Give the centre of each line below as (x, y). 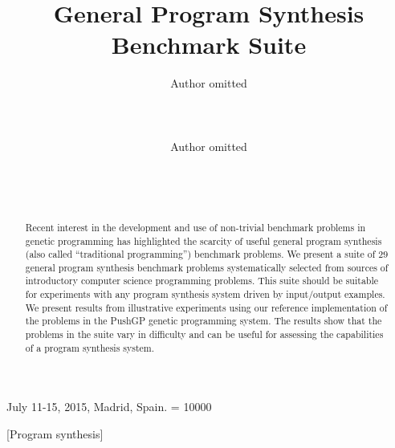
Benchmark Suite (209, 45)
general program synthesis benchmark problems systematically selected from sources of (207, 267)
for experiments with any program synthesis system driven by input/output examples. (205, 294)
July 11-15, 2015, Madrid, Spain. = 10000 (109, 407)
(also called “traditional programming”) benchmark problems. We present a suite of (200, 254)
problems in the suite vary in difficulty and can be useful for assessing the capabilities (204, 334)
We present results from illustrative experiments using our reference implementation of (206, 307)
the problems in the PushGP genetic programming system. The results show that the (204, 321)
